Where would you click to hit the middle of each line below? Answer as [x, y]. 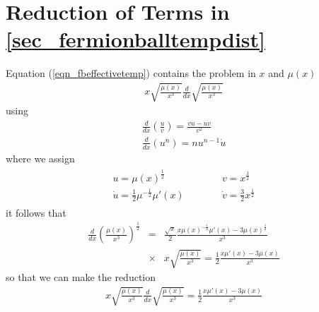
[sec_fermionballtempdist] [136, 39]
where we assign [40, 158]
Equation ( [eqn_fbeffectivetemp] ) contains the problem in [131, 73]
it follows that [36, 212]
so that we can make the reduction [81, 277]
